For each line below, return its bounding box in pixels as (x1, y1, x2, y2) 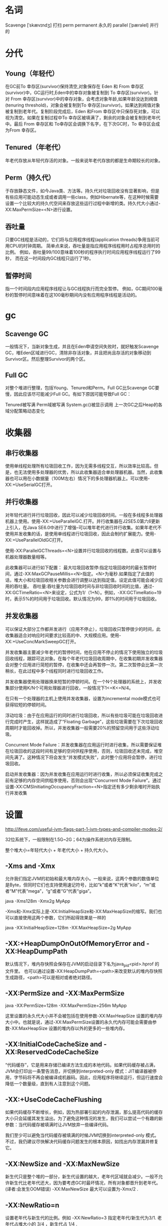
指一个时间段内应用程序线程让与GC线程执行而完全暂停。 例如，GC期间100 (5, 286, 158, 292)
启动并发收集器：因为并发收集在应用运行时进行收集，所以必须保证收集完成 (5, 771, 158, 777)
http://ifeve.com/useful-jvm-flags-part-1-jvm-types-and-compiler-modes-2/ (5, 826, 162, 832)
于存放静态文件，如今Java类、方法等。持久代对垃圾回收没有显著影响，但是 (5, 188, 160, 194)
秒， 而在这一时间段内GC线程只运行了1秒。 (5, 256, 94, 262)
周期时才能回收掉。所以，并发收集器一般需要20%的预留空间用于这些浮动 (5, 725, 155, 731)
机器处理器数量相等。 (5, 554, 49, 560)
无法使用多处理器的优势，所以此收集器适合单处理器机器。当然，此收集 (18, 469, 163, 475)
